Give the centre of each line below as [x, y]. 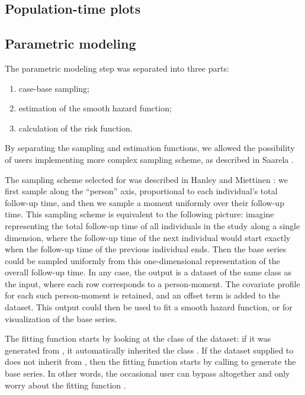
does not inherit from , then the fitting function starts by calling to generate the [150, 362]
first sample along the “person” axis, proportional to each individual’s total [141, 191]
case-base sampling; [54, 88]
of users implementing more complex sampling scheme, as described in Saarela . [149, 159]
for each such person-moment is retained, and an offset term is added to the [142, 295]
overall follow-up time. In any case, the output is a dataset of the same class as [148, 272]
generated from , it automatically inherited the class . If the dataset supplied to [149, 350]
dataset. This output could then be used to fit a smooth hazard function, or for [149, 307]
